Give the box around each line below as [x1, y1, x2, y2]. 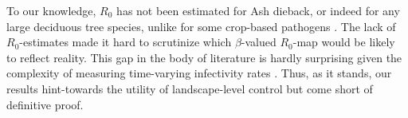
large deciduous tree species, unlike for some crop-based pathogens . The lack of [6, 18, 396, 34]
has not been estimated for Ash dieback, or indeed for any [116, 2, 400, 18]
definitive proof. [6, 96, 84, 112]
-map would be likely [292, 33, 395, 50]
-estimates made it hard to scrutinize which [19, 33, 232, 50]
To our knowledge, [6, 2, 96, 18]
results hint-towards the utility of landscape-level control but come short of [6, 80, 373, 96]
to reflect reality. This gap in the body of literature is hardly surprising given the [6, 49, 402, 65]
